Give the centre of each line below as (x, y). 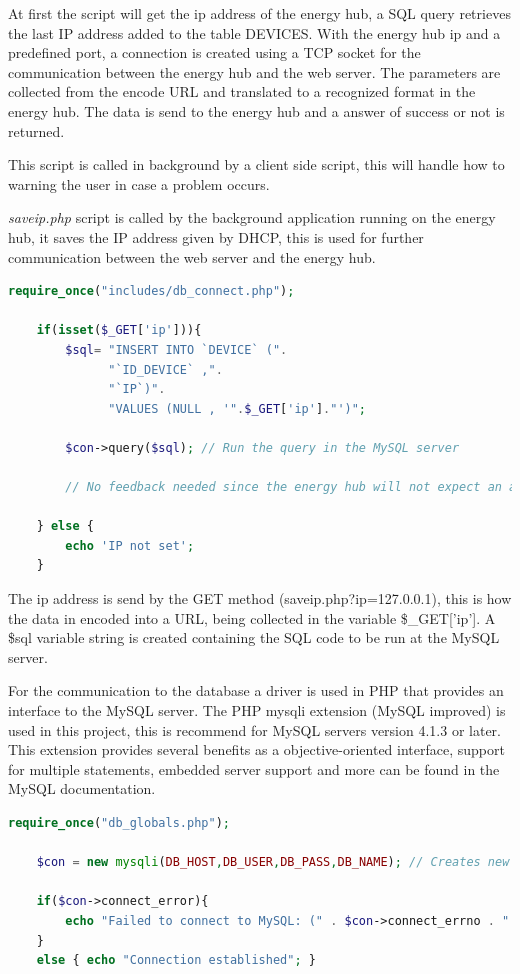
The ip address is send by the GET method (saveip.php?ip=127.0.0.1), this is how (260, 598)
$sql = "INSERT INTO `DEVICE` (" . (176, 349)
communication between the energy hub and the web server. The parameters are (254, 71)
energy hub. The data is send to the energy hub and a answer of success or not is (256, 110)
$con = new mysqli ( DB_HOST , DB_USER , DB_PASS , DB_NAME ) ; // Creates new (273, 862)
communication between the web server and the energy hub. (192, 256)
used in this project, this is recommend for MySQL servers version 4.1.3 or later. (254, 729)
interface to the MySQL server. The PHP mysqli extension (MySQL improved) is (257, 710)
